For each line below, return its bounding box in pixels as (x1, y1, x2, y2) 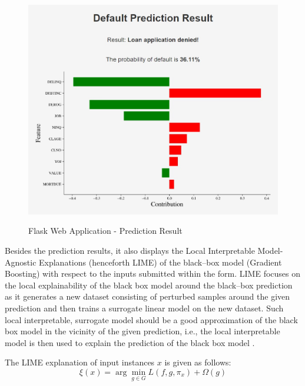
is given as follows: (164, 356, 231, 368)
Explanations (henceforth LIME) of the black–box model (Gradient (39, 256, 282, 268)
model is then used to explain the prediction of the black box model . (5, 336, 255, 348)
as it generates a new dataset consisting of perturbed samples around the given (5, 290, 290, 303)
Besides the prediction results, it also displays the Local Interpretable (5, 244, 255, 257)
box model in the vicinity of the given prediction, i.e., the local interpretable (5, 325, 280, 337)
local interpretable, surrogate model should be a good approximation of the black (5, 313, 298, 325)
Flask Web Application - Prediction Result (28, 224, 183, 237)
